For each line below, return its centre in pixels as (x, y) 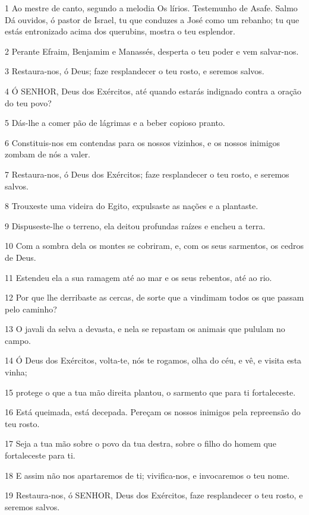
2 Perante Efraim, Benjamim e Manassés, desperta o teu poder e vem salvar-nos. (152, 51)
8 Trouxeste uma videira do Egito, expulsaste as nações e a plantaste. (132, 206)
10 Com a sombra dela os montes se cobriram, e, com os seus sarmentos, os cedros (154, 246)
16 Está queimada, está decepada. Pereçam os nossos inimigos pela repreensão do (153, 412)
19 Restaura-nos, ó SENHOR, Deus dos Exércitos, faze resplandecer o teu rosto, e (154, 495)
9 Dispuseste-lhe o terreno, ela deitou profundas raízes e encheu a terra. (135, 225)
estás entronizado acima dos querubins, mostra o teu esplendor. (120, 31)
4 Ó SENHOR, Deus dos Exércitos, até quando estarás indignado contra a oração (153, 91)
